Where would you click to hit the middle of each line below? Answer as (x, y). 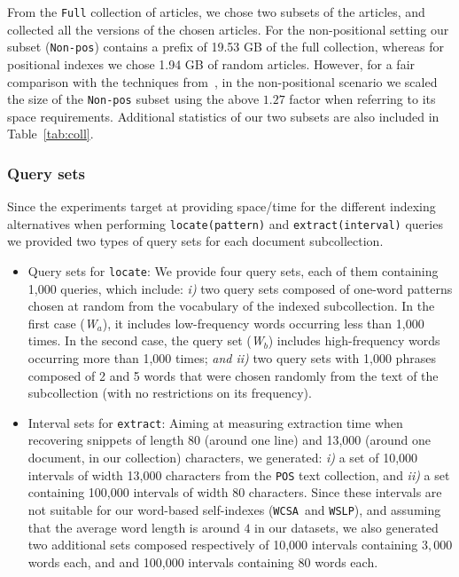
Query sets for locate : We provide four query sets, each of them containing (233, 271)
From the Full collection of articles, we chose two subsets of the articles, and (216, 12)
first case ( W (62, 323)
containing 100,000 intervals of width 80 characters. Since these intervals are (235, 492)
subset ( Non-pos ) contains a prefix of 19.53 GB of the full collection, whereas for (226, 47)
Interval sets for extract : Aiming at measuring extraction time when (215, 422)
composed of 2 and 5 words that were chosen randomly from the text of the (233, 375)
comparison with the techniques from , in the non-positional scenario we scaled (222, 81)
